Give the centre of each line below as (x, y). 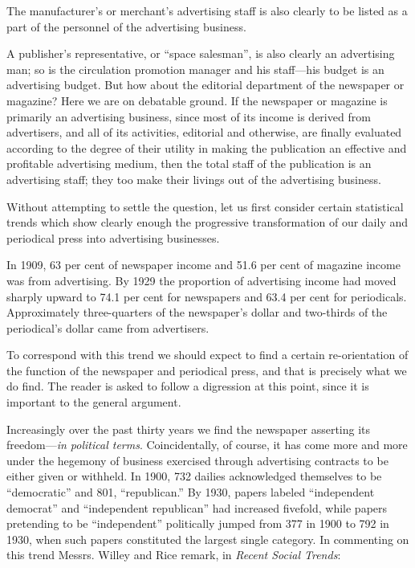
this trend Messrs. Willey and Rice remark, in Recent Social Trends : (174, 555)
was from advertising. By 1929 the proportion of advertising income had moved (201, 280)
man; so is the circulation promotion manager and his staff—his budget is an (195, 69)
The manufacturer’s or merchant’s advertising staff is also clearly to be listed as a (207, 10)
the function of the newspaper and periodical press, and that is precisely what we (207, 370)
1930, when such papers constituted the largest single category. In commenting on (208, 539)
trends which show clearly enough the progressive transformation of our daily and (207, 222)
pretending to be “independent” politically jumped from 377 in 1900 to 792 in (198, 523)
